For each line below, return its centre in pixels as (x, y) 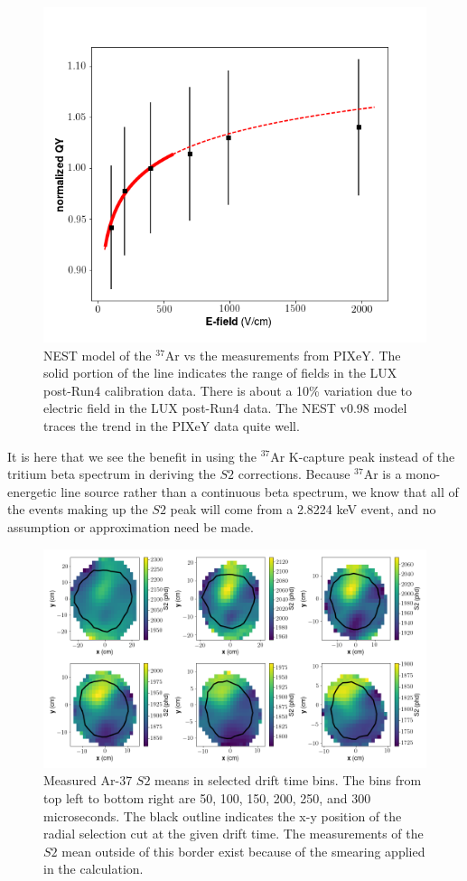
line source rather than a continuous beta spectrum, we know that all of (260, 491)
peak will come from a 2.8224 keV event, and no (303, 509)
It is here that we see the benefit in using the (132, 456)
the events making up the (78, 509)
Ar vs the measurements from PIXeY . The (283, 355)
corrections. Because (294, 474)
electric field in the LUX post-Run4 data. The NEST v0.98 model (225, 408)
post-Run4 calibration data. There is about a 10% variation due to (228, 390)
